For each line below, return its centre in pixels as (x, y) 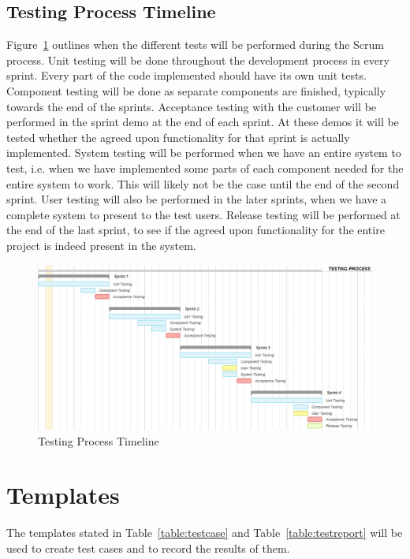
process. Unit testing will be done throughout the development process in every (198, 60)
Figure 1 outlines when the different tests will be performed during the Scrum (196, 45)
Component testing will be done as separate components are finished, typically (196, 90)
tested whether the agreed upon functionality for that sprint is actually (178, 137)
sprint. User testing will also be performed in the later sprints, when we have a (197, 199)
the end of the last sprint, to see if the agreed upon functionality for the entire (196, 230)
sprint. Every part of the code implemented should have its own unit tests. (186, 75)
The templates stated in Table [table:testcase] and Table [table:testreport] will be (205, 533)
